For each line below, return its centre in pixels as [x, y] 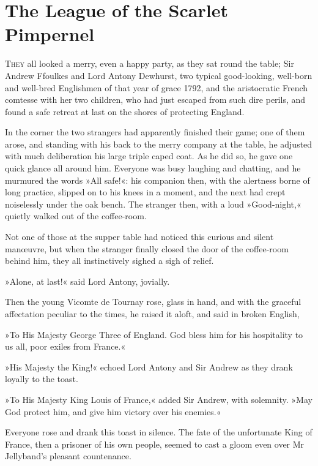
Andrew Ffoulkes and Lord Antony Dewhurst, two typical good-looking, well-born [159, 75]
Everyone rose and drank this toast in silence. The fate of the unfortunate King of [159, 432]
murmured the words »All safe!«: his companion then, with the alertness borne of [157, 180]
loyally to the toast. [42, 379]
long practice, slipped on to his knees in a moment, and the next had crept [145, 192]
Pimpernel [50, 34]
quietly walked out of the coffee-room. [76, 216]
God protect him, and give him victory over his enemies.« [113, 411]
